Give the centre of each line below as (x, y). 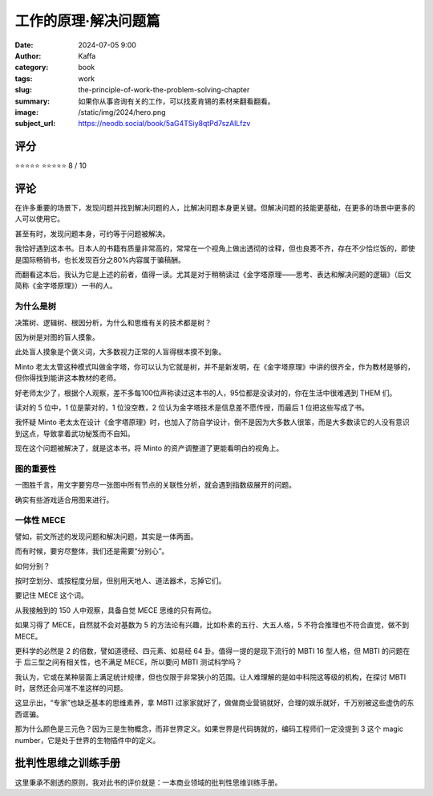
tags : (24, 78)
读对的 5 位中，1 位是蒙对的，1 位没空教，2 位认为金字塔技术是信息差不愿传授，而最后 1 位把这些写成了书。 (192, 407)
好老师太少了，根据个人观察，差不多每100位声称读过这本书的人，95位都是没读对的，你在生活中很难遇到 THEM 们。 (206, 393)
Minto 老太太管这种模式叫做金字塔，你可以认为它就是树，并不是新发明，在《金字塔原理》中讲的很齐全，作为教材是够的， (215, 366)
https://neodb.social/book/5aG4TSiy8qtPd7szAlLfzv (164, 124)
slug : (23, 90)
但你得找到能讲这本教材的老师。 (67, 378)
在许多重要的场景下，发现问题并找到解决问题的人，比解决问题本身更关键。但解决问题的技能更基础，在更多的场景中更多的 (215, 208)
